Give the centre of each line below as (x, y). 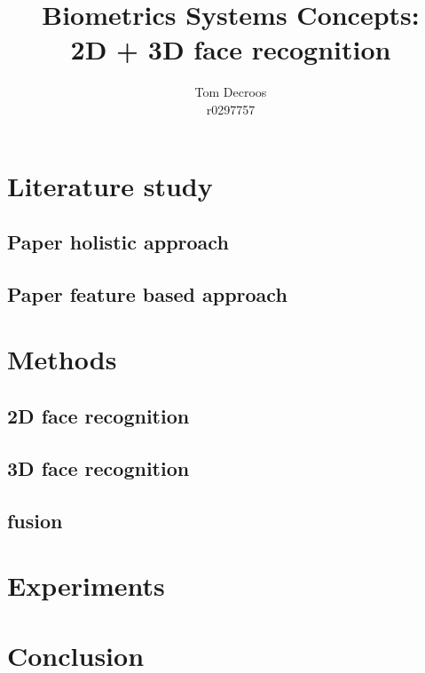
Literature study (110, 185)
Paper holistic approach (118, 242)
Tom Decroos (231, 92)
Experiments (86, 586)
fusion (35, 520)
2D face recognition (98, 416)
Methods (62, 359)
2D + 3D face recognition (231, 49)
